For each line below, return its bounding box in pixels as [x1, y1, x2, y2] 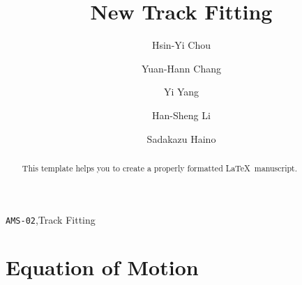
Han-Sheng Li [152, 107, 211, 122]
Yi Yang [163, 84, 199, 99]
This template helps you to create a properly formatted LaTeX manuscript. [22, 162, 298, 174]
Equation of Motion [6, 253, 199, 282]
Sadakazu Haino [146, 131, 216, 146]
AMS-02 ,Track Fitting [6, 212, 96, 226]
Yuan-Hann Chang [142, 61, 221, 75]
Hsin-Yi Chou [151, 38, 211, 52]
